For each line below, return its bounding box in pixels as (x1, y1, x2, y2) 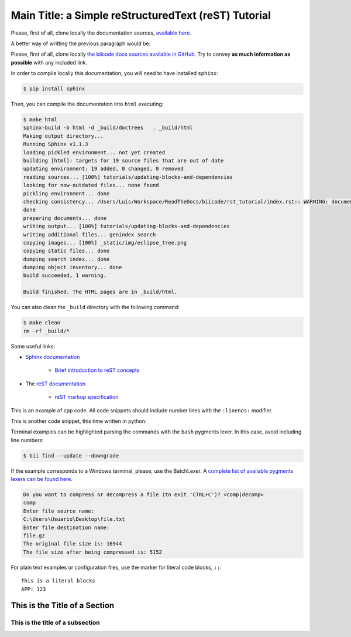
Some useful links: (11, 343, 56, 350)
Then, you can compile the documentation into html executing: (11, 100, 164, 108)
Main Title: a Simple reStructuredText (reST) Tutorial (11, 9, 271, 22)
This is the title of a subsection (11, 619, 101, 627)
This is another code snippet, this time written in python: (11, 417, 147, 425)
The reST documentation (25, 380, 86, 387)
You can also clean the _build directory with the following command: (11, 304, 180, 311)
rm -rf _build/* (23, 327, 70, 334)
